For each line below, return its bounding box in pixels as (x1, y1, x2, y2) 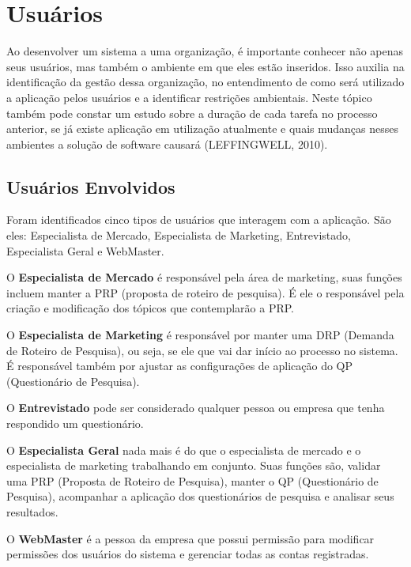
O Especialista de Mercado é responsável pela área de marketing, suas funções (6, 269, 402, 285)
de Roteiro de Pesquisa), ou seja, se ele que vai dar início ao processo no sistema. (6, 342, 398, 358)
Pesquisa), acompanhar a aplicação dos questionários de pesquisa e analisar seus (6, 488, 394, 505)
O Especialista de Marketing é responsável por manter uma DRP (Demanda (6, 327, 394, 343)
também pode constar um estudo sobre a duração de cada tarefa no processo (6, 104, 378, 121)
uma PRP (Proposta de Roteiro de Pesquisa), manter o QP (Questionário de (6, 472, 379, 489)
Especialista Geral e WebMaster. (6, 242, 164, 259)
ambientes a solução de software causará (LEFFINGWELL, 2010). (6, 135, 328, 152)
